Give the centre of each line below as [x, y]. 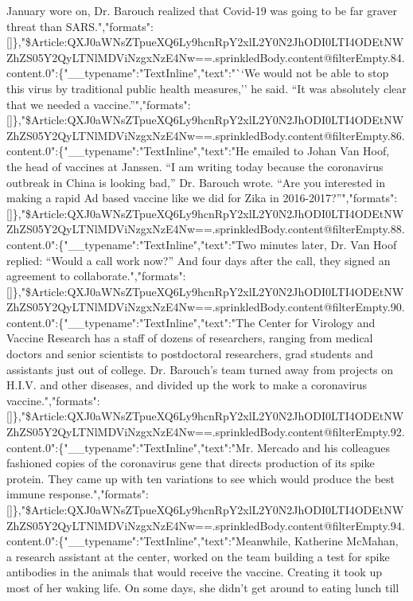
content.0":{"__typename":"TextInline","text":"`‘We [133, 73]
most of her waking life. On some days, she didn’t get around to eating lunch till [203, 587]
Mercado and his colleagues [323, 447]
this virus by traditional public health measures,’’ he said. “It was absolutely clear [206, 88]
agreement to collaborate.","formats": [96, 276]
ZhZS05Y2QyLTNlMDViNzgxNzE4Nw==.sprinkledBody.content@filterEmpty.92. [206, 432]
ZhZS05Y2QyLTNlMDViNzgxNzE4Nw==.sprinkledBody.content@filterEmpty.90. [206, 307]
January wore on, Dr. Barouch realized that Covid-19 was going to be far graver [202, 10]
